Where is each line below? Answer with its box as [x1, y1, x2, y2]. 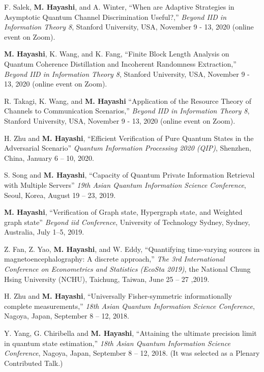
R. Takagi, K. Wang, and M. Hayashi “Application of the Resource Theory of [4, 95, 252, 106]
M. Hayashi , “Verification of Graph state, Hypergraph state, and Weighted [4, 207, 243, 217]
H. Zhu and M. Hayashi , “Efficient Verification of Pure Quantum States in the [4, 132, 254, 143]
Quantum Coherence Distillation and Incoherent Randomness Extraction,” [4, 58, 237, 69]
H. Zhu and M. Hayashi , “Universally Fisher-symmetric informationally [4, 291, 232, 301]
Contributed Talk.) [4, 357, 63, 368]
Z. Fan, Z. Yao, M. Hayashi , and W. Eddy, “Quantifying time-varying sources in [4, 243, 260, 254]
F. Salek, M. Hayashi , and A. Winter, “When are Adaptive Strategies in [4, 2, 234, 12]
